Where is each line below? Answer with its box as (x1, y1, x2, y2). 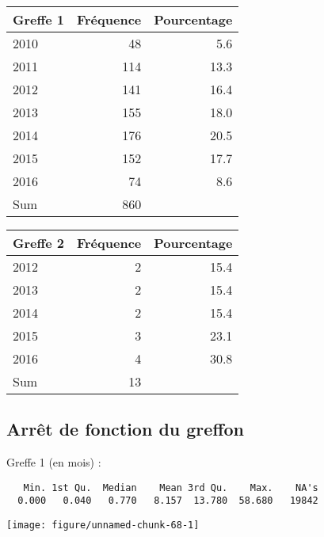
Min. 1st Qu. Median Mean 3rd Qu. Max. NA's (23, 482, 318, 493)
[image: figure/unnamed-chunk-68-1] (6, 520, 200, 531)
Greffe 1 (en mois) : (6, 454, 101, 470)
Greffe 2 (13, 234, 64, 252)
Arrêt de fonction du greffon (6, 417, 244, 441)
